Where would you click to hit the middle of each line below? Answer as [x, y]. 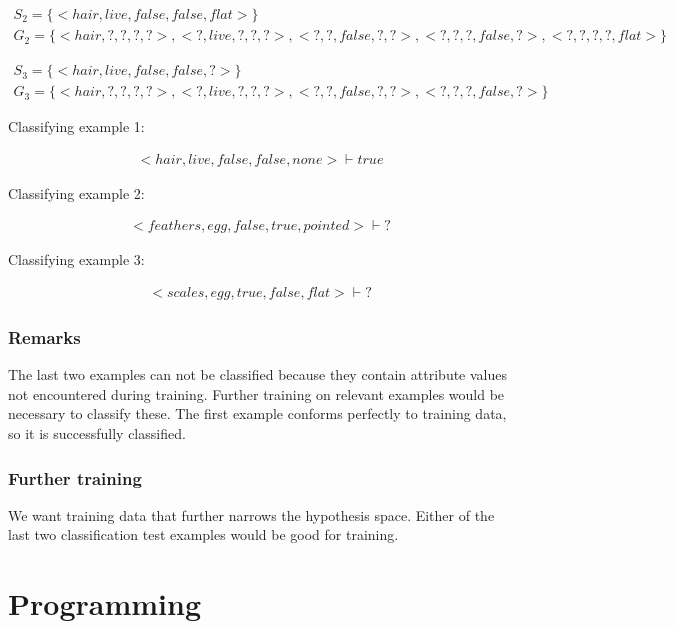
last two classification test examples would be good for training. [203, 534]
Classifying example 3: [76, 259]
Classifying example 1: [76, 126]
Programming [104, 603]
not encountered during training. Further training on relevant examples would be [256, 393]
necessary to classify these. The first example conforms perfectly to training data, [257, 413]
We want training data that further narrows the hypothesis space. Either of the [251, 514]
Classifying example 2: [76, 192]
